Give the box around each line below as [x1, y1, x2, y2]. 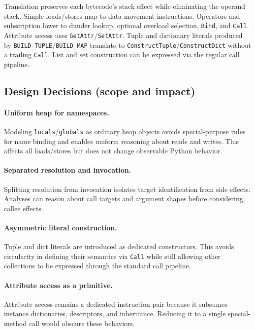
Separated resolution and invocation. [4, 165, 131, 175]
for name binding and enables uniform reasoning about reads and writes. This [4, 136, 239, 146]
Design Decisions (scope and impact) [4, 83, 195, 98]
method [4, 318, 27, 329]
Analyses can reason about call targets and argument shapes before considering [4, 193, 243, 204]
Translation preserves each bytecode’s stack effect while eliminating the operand [4, 1, 246, 11]
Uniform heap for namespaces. [4, 107, 109, 117]
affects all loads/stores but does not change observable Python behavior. [4, 146, 223, 156]
